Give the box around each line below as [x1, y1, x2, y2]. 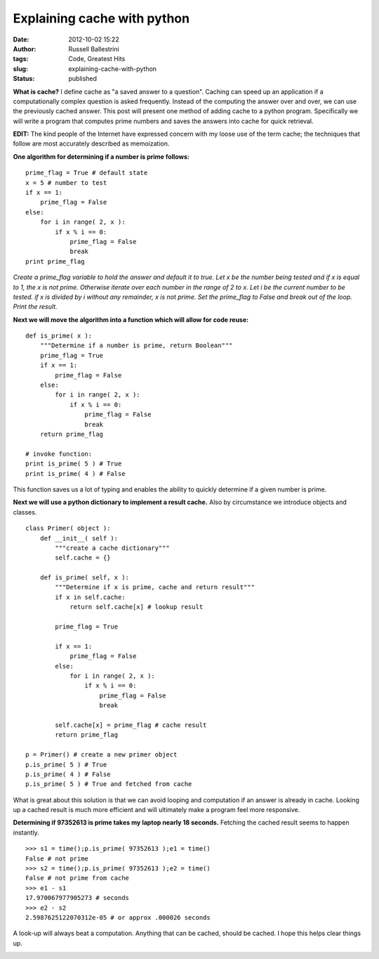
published [68, 75, 98, 83]
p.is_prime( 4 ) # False [25, 770, 111, 778]
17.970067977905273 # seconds [25, 894, 130, 902]
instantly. [13, 828, 40, 837]
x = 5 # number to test [25, 179, 107, 186]
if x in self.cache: [55, 593, 126, 601]
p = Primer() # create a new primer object [25, 751, 178, 759]
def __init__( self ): [39, 534, 119, 542]
